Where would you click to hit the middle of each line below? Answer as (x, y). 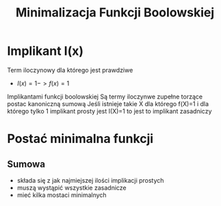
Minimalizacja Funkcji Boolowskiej (115, 13)
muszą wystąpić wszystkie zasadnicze (71, 188)
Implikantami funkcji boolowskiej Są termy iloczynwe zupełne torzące (105, 96)
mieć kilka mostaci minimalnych (62, 195)
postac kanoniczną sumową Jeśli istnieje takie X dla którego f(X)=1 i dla (108, 103)
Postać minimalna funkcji (80, 139)
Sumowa (26, 164)
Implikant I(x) (45, 51)
